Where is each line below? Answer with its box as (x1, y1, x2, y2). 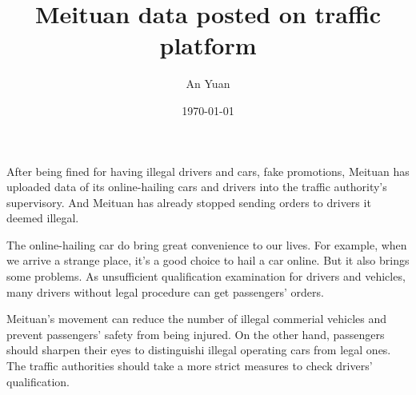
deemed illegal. (6, 209, 79, 226)
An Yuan (186, 75, 230, 92)
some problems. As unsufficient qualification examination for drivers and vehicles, (6, 268, 406, 285)
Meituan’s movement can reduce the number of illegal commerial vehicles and (6, 310, 387, 327)
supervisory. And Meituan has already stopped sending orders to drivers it (6, 194, 371, 210)
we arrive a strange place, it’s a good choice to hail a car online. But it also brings (6, 252, 410, 269)
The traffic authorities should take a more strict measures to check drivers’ (6, 357, 373, 374)
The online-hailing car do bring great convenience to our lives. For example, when (6, 236, 407, 253)
